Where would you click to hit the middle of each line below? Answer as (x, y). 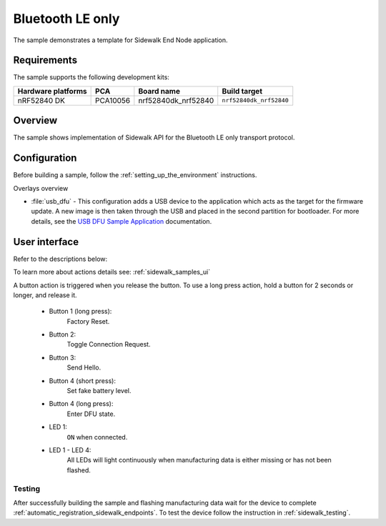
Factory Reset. (88, 321)
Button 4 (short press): (82, 381)
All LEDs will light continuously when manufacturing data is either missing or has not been (199, 460)
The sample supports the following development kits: (91, 77)
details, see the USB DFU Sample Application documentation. (122, 221)
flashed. (79, 470)
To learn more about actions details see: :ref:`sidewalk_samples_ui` (112, 272)
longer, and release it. (45, 295)
